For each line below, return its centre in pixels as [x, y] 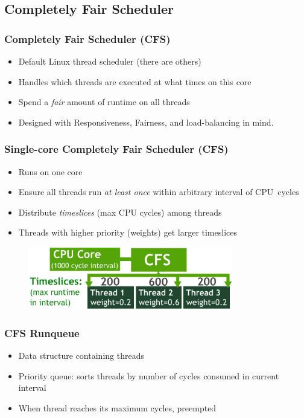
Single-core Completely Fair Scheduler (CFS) [116, 149]
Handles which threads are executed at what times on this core [135, 81]
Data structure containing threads [81, 355]
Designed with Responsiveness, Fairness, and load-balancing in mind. [146, 122]
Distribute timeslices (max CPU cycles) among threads [120, 212]
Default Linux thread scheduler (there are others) [110, 61]
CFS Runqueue [42, 333]
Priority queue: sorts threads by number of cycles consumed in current [149, 375]
